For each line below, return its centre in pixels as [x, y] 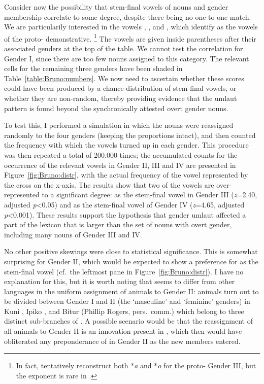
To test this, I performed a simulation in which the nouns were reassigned [119, 125]
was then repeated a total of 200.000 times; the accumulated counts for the [121, 154]
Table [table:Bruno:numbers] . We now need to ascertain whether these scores [124, 78]
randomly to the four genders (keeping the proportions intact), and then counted [130, 135]
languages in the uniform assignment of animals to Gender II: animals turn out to [131, 291]
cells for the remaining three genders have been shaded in [93, 68]
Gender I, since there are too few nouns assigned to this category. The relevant [127, 58]
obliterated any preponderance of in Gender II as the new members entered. [122, 341]
